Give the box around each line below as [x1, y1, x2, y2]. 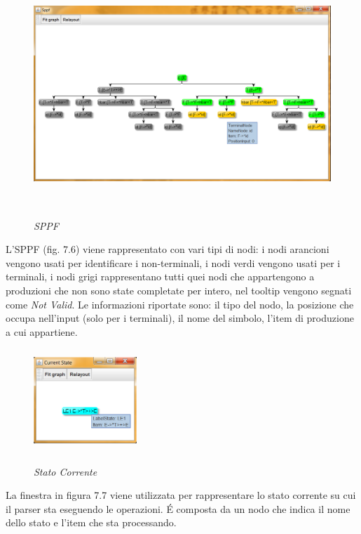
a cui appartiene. [6, 324, 78, 339]
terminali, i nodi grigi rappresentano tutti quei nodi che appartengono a [6, 269, 315, 284]
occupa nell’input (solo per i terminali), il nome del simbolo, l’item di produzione [6, 311, 354, 325]
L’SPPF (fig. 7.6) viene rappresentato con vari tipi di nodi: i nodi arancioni [6, 242, 329, 256]
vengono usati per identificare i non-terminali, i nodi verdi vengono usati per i [6, 255, 341, 270]
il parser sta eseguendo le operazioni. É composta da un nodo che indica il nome [6, 501, 350, 516]
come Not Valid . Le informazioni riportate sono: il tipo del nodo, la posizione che [6, 297, 354, 311]
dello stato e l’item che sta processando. [6, 515, 177, 530]
